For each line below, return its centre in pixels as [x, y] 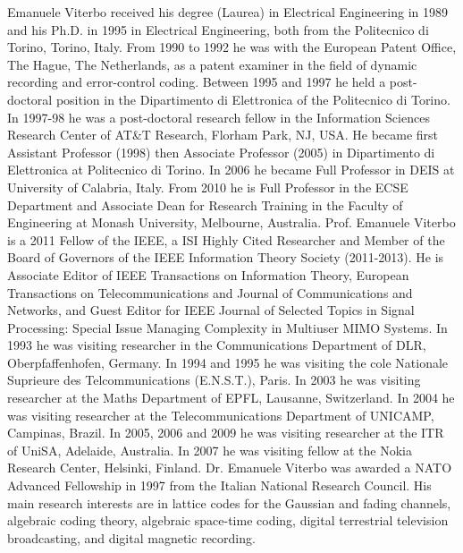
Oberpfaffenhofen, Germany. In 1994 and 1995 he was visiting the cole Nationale [228, 362]
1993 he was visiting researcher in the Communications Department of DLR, [217, 345]
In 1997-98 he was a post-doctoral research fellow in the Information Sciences [219, 117]
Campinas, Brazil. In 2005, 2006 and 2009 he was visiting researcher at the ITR [226, 433]
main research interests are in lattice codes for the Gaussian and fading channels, [229, 502]
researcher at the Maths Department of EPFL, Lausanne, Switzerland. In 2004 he [231, 398]
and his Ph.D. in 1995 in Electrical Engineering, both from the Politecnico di [218, 29]
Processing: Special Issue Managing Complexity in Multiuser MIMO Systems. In [227, 327]
